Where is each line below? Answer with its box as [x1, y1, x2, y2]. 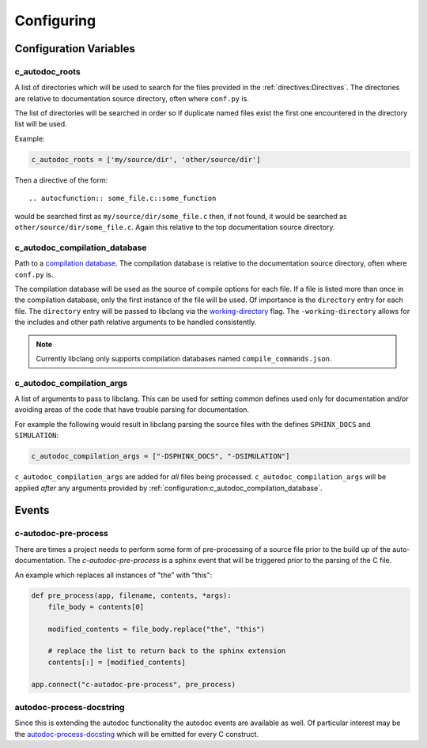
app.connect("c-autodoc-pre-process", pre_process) [31, 680, 236, 689]
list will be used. [14, 119, 67, 129]
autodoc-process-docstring [14, 701, 125, 712]
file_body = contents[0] [47, 602, 145, 611]
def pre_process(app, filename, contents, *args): [31, 591, 232, 600]
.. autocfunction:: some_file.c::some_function [28, 194, 217, 203]
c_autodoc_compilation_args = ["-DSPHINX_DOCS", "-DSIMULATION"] [31, 451, 290, 461]
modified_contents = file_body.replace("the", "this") [47, 625, 265, 633]
